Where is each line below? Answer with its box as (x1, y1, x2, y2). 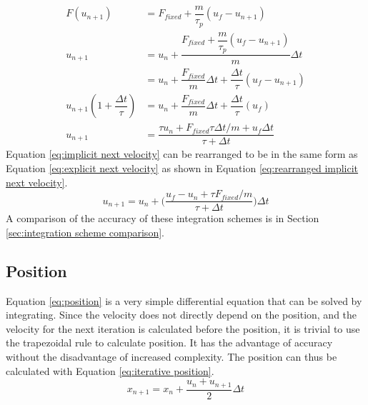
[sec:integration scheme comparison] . (6, 224, 164, 239)
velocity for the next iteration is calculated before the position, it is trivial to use (6, 321, 360, 336)
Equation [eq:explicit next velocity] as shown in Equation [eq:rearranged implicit (6, 160, 359, 175)
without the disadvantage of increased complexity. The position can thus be (6, 349, 337, 364)
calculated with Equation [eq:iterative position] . (6, 363, 214, 378)
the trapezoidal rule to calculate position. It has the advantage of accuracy (6, 335, 333, 350)
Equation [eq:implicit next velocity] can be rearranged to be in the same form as (6, 146, 358, 161)
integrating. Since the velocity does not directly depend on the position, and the (6, 307, 357, 322)
